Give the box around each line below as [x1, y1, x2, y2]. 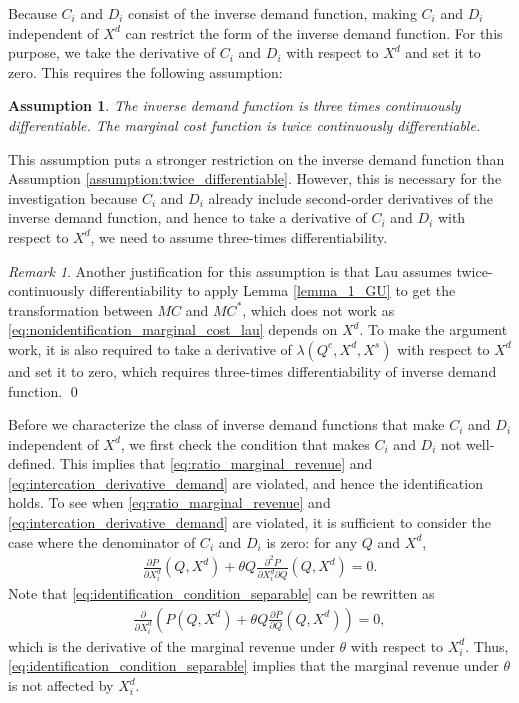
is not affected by [8, 675, 114, 696]
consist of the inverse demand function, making [128, 3, 417, 23]
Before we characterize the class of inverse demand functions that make [8, 414, 445, 435]
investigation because [8, 187, 138, 208]
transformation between [8, 299, 153, 320]
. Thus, [465, 635, 509, 656]
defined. [8, 453, 56, 474]
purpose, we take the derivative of [8, 42, 216, 63]
